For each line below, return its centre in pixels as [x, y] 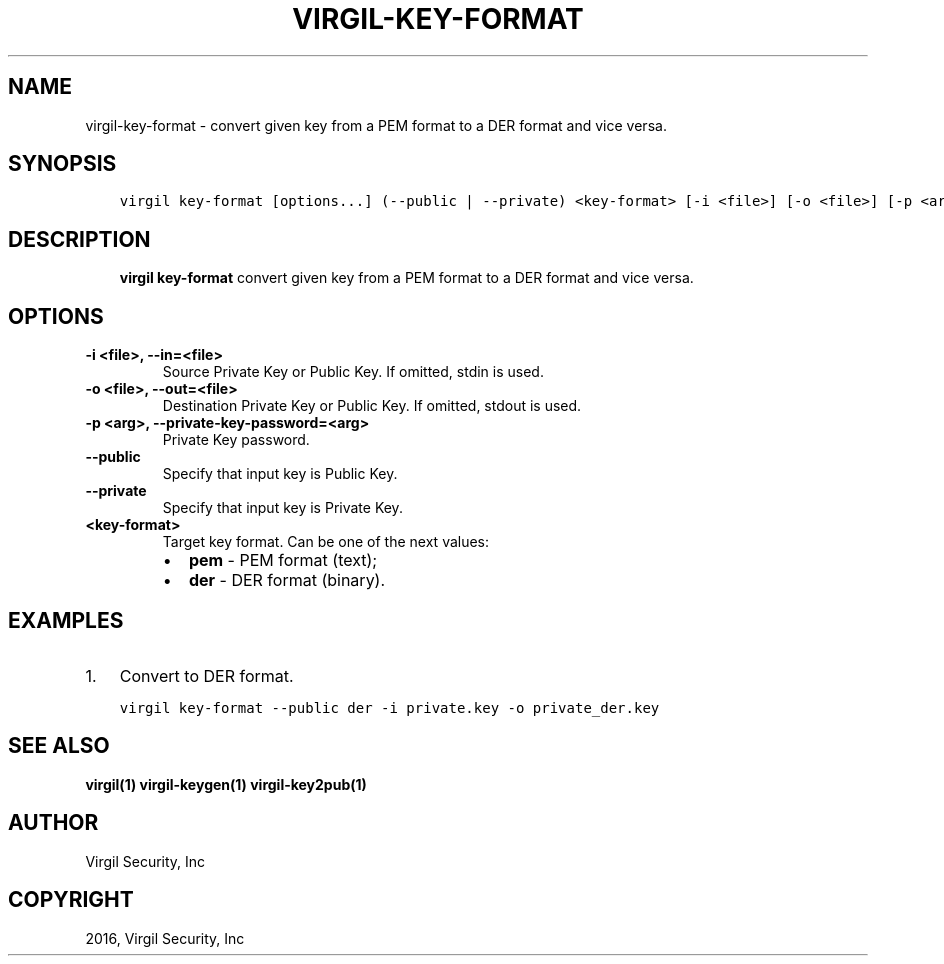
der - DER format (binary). [287, 580]
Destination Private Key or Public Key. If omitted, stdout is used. [372, 406]
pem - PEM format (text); [283, 560]
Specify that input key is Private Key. [282, 508]
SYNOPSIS [62, 164]
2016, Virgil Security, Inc [165, 938]
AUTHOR [53, 823]
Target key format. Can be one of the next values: [326, 542]
